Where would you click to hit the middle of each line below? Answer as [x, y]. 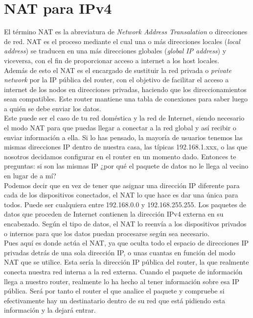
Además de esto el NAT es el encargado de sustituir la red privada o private [118, 70]
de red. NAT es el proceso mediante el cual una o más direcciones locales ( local [122, 41]
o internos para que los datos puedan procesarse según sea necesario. [107, 233]
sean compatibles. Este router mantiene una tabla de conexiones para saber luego [126, 99]
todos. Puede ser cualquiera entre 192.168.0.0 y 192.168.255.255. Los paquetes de [125, 204]
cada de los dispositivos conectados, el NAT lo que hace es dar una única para [121, 195]
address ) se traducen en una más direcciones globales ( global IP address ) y [115, 51]
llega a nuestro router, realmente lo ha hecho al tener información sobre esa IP [122, 281]
